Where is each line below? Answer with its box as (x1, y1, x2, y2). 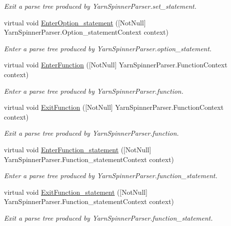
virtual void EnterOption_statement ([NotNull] (4, 17, 146, 27)
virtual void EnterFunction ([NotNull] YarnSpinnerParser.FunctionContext (4, 60, 228, 70)
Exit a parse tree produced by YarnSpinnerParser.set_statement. (4, 1, 197, 11)
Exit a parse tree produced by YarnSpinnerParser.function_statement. (4, 212, 213, 223)
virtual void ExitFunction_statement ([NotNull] (4, 186, 147, 197)
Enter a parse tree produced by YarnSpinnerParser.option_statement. (4, 43, 212, 53)
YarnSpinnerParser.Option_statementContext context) (4, 27, 168, 37)
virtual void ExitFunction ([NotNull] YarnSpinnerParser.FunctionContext (4, 102, 224, 112)
